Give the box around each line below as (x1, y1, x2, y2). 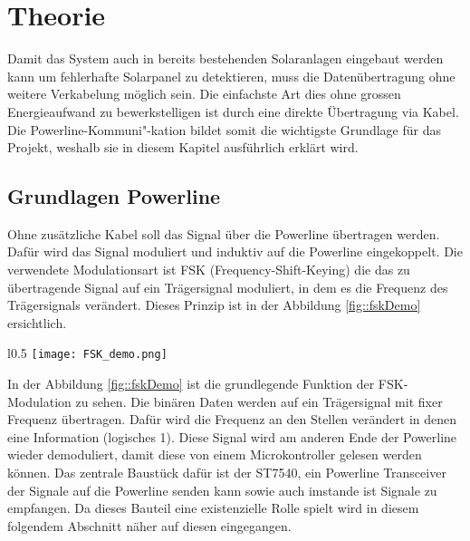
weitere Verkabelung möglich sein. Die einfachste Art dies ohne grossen (7, 84, 401, 103)
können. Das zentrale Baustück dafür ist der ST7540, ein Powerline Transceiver (7, 463, 446, 482)
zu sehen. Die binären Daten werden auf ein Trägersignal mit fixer (75, 391, 443, 411)
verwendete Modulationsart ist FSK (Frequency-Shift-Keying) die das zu (7, 260, 410, 279)
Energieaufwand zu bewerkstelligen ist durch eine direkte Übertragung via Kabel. (7, 101, 459, 121)
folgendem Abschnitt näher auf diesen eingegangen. (7, 516, 292, 535)
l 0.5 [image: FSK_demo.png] (7, 343, 168, 362)
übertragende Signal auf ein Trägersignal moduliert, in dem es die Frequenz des (7, 277, 448, 296)
